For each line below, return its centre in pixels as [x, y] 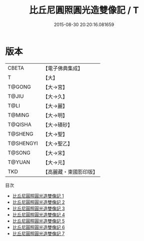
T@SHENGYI [23, 143]
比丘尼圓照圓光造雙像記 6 [38, 227]
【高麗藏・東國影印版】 [70, 172]
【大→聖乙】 [58, 144]
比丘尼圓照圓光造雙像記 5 [38, 221]
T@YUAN [19, 162]
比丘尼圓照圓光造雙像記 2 [38, 202]
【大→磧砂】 [58, 125]
